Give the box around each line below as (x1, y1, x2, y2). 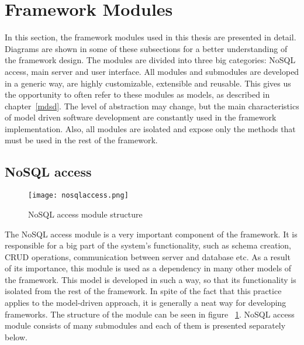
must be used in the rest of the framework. (5, 134, 158, 146)
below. (5, 330, 27, 343)
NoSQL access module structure (28, 208, 143, 220)
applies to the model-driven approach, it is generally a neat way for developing (5, 296, 286, 309)
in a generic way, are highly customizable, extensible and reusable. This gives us (5, 77, 291, 89)
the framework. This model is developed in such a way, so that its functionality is (5, 273, 296, 285)
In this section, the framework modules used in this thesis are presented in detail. (5, 31, 296, 43)
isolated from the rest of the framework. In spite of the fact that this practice (5, 285, 282, 297)
